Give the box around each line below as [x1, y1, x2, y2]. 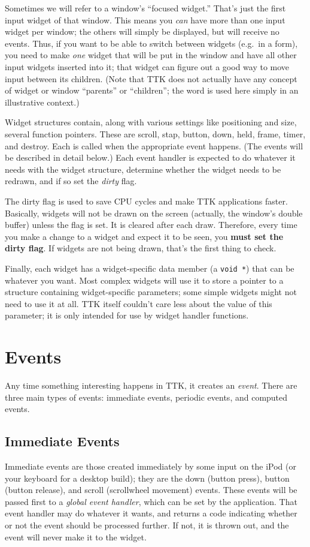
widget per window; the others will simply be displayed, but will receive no [5, 25, 279, 38]
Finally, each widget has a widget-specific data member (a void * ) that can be [5, 262, 294, 274]
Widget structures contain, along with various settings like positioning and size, [5, 116, 297, 128]
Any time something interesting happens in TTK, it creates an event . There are [5, 379, 297, 392]
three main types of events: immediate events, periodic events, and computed [5, 390, 288, 403]
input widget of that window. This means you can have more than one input [5, 13, 285, 26]
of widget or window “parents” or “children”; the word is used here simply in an [5, 84, 299, 97]
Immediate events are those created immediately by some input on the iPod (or [5, 460, 296, 473]
